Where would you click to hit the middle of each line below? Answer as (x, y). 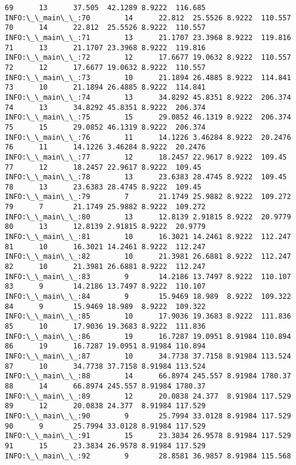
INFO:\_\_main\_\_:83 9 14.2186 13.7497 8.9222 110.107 (148, 276)
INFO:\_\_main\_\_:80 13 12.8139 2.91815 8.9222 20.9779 (148, 217)
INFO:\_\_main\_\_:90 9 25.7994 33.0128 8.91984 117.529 (148, 416)
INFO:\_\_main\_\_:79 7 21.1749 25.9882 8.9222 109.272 (148, 197)
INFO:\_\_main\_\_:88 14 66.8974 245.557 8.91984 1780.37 (148, 376)
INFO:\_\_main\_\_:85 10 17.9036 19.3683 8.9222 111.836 (148, 316)
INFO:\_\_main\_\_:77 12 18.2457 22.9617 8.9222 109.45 (146, 157)
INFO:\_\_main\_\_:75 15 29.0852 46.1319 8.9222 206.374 (148, 117)
